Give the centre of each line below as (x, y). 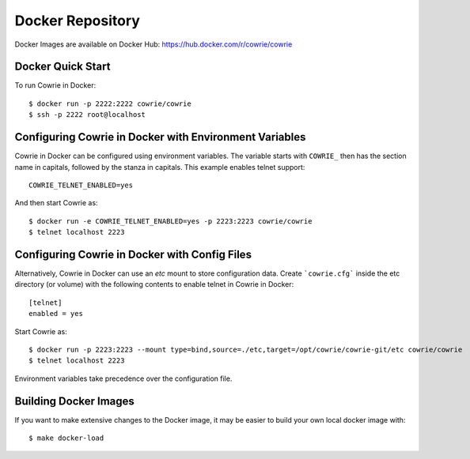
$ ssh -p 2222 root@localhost (87, 115)
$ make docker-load (66, 438)
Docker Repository (77, 21)
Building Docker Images (74, 401)
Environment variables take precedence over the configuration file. (123, 378)
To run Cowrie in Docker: (55, 85)
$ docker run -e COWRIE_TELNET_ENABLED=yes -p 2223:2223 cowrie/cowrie (171, 221)
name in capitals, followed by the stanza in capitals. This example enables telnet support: (160, 167)
